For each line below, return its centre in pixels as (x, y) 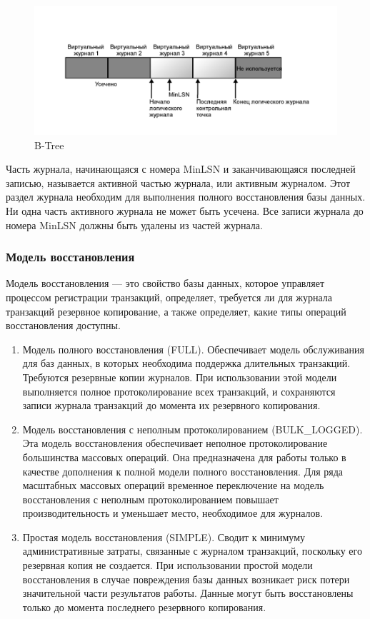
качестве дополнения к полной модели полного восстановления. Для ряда (183, 471)
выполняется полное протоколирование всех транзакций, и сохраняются (179, 391)
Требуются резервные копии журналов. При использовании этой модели (180, 377)
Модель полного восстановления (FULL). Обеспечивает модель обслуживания (193, 349)
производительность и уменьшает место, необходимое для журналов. (173, 513)
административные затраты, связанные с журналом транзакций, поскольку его (192, 551)
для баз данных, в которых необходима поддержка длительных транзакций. (186, 363)
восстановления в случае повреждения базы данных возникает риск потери (186, 579)
